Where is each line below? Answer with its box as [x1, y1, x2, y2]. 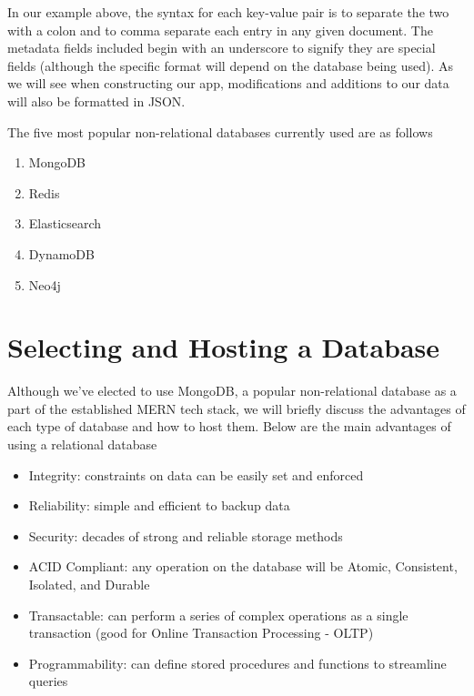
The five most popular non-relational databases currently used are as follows [7, 122, 433, 141]
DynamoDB [28, 244, 95, 263]
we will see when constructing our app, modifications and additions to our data [7, 74, 449, 93]
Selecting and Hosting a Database [7, 328, 440, 366]
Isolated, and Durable [28, 575, 150, 593]
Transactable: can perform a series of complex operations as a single [28, 605, 408, 624]
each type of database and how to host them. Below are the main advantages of [7, 417, 451, 436]
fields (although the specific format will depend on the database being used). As [7, 55, 454, 75]
